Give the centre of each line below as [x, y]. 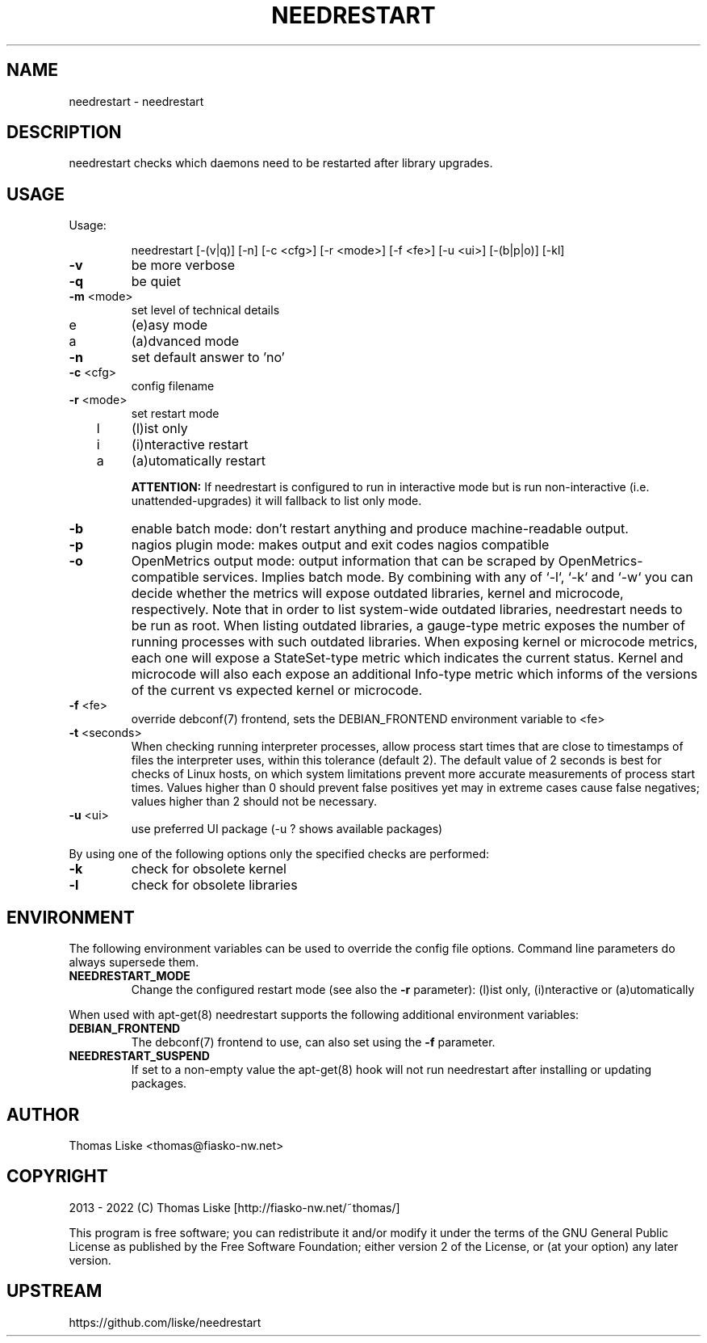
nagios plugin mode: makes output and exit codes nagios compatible [340, 545]
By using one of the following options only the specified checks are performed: [279, 854]
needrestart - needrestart [136, 101]
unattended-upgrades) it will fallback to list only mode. [276, 501]
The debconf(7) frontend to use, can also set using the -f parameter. [313, 1042]
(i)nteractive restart [190, 445]
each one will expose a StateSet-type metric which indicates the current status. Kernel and [407, 658]
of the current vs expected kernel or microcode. [277, 690]
